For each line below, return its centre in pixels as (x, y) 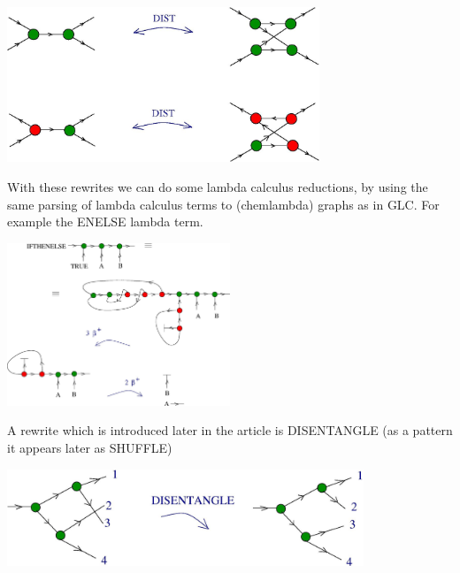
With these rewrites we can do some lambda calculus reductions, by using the (218, 186)
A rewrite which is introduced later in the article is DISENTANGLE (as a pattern (230, 430)
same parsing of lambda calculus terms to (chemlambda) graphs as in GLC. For (223, 204)
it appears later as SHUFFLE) (90, 447)
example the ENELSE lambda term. (105, 222)
